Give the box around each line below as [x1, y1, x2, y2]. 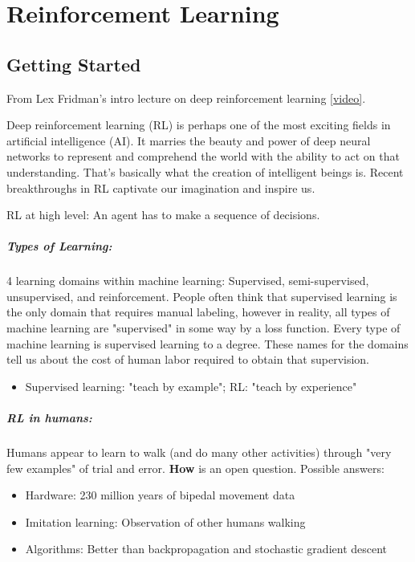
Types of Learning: [6, 238, 112, 255]
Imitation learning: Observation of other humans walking [25, 513, 306, 530]
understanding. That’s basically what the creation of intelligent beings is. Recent [6, 163, 404, 180]
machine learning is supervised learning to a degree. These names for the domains [6, 335, 409, 352]
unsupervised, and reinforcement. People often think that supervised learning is [6, 287, 397, 304]
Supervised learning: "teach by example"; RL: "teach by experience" [25, 377, 357, 394]
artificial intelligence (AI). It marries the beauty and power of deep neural [6, 132, 371, 149]
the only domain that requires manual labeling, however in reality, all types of [6, 303, 390, 320]
